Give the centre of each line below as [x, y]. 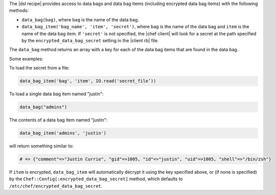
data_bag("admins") [43, 107]
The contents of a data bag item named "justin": [58, 120]
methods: [19, 10]
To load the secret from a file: [39, 68]
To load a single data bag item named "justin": [56, 94]
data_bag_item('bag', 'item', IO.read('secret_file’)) [88, 81]
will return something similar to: [42, 146]
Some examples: [26, 59]
